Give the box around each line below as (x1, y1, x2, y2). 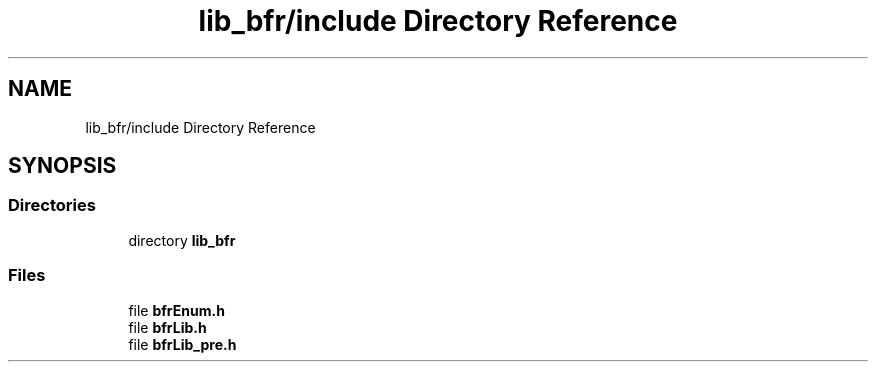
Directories (8, 195, 96, 216)
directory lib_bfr (128, 231, 236, 249)
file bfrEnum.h (128, 301, 225, 319)
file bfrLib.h (128, 318, 207, 336)
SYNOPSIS (8, 153, 117, 179)
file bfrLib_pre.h (128, 335, 237, 353)
